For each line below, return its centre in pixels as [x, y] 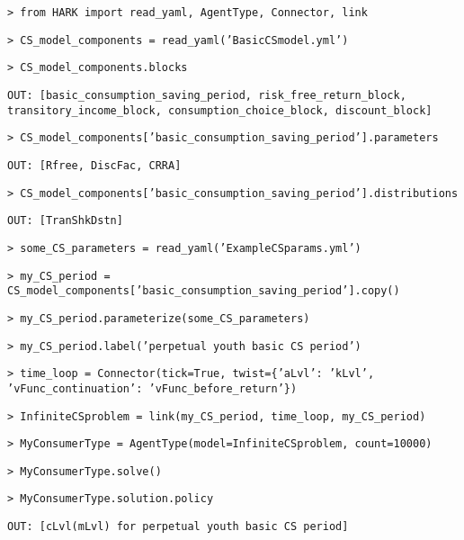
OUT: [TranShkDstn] [65, 221]
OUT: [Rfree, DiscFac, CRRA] [94, 165]
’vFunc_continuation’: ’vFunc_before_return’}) [152, 388]
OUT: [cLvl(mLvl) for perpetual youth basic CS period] [178, 527]
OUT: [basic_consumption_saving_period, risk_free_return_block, [207, 95]
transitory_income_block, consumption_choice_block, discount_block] [220, 110]
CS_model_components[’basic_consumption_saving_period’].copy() [204, 291]
